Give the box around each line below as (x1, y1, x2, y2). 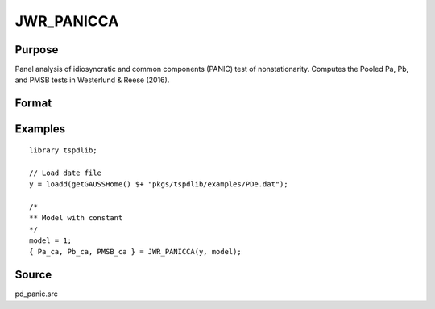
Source (14, 268, 52, 282)
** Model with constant (29, 214, 123, 223)
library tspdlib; (29, 145, 97, 155)
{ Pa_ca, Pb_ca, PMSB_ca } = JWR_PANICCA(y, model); (29, 247, 242, 257)
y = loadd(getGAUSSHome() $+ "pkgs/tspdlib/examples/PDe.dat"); (29, 180, 289, 189)
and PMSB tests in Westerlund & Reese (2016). (14, 75, 170, 85)
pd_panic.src (14, 289, 58, 299)
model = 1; (29, 236, 72, 245)
